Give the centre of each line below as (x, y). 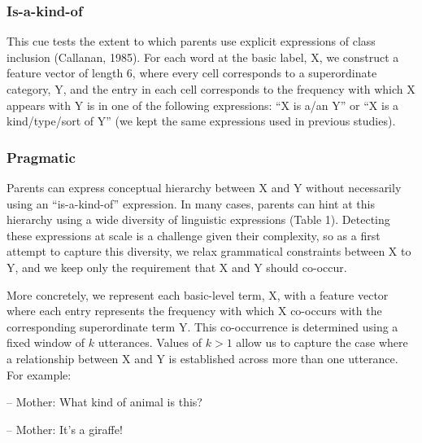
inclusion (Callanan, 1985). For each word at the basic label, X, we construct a (203, 57)
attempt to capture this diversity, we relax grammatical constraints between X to (209, 251)
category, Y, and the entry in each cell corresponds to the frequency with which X (211, 89)
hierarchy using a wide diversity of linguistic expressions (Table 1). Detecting (198, 219)
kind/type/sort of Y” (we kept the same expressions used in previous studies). (201, 121)
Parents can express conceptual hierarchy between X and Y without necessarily (204, 187)
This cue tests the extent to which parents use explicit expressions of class (191, 41)
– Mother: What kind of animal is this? (104, 402)
